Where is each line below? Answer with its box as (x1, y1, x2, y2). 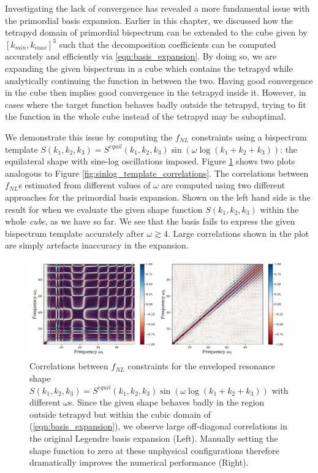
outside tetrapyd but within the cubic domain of (29, 407, 211, 420)
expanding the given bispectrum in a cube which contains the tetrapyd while (5, 61, 293, 74)
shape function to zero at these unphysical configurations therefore (29, 444, 279, 456)
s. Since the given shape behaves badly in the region (68, 396, 265, 409)
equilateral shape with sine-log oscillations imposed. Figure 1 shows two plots (5, 155, 295, 167)
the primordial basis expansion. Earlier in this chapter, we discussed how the (5, 13, 293, 26)
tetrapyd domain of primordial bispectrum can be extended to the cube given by (5, 26, 308, 39)
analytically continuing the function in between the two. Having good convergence (5, 74, 313, 87)
